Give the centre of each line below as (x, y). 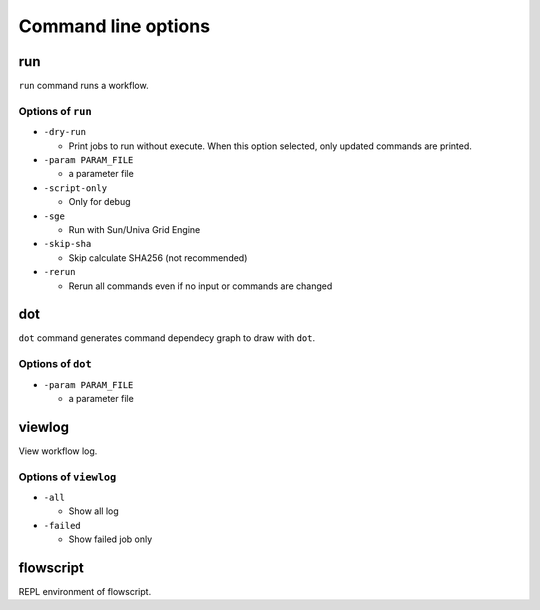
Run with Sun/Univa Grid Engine (134, 229)
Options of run (55, 111)
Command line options (114, 26)
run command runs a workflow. (83, 86)
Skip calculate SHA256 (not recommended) (158, 257)
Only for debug (99, 202)
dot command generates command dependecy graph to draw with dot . (166, 338)
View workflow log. (58, 451)
